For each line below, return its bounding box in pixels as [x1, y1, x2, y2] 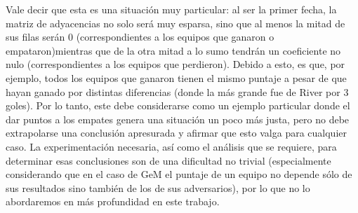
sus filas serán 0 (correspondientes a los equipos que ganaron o [6, 29, 274, 44]
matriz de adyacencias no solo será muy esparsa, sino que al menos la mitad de [6, 15, 345, 30]
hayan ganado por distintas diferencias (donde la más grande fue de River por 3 [6, 84, 349, 99]
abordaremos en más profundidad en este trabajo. [6, 194, 220, 209]
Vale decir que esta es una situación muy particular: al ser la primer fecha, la [6, 2, 337, 16]
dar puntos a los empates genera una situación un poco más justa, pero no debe [6, 111, 350, 126]
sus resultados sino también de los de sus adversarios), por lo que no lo [6, 180, 310, 195]
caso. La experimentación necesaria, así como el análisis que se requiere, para [6, 139, 337, 153]
